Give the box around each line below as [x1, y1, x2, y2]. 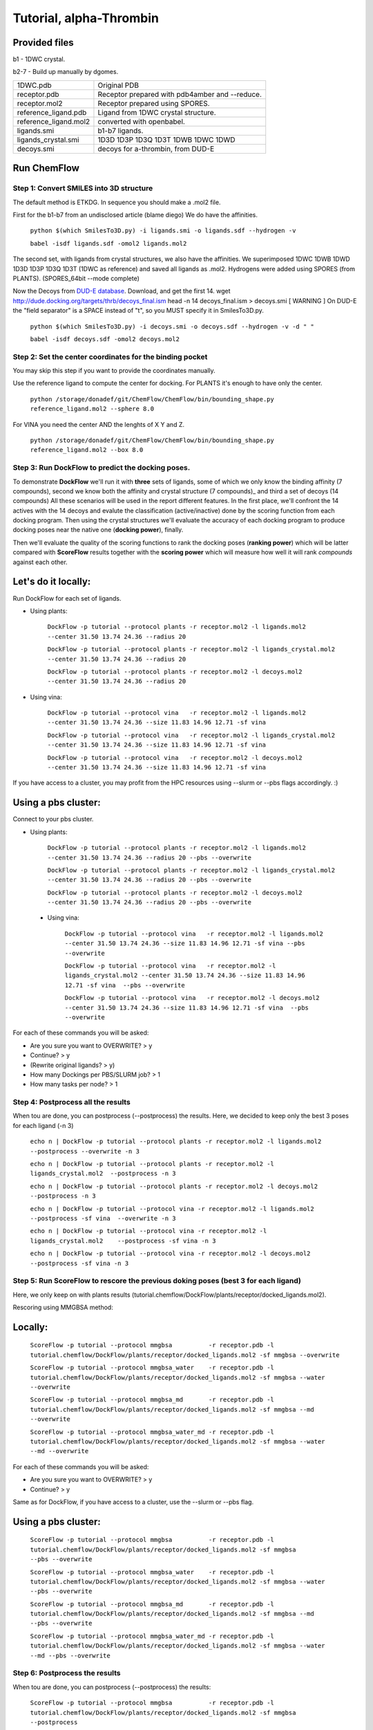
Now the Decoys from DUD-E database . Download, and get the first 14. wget [12, 287, 231, 295]
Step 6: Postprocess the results [12, 1668, 121, 1678]
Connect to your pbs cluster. [12, 815, 94, 823]
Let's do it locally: [12, 576, 91, 588]
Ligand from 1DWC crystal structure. [97, 107, 217, 117]
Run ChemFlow [12, 163, 79, 174]
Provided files [12, 37, 74, 48]
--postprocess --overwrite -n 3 [30, 1147, 140, 1155]
